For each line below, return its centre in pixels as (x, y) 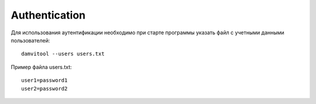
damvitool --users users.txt (63, 54)
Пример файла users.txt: (42, 67)
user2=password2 (44, 88)
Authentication (48, 15)
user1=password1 (44, 80)
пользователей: (30, 40)
